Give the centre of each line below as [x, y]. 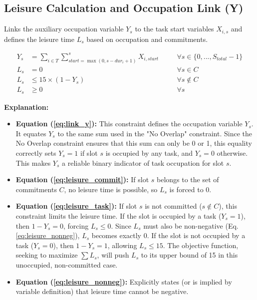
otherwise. [232, 153]
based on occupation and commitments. [147, 39]
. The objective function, [201, 245]
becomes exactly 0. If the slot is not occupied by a [168, 235]
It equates [31, 133]
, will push [113, 255]
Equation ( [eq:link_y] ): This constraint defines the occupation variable [129, 124]
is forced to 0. [190, 189]
